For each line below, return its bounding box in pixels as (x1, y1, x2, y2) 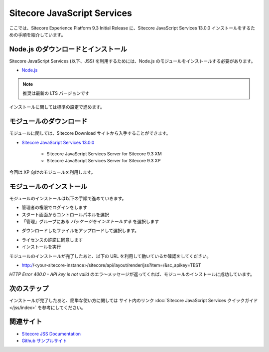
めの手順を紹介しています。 (9, 31, 66, 37)
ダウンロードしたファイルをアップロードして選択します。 (21, 228, 139, 234)
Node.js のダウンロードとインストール (9, 45, 127, 53)
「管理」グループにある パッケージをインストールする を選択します (21, 218, 159, 224)
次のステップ (9, 285, 49, 293)
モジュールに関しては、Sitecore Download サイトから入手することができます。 (9, 130, 171, 136)
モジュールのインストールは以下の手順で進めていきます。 (9, 195, 127, 201)
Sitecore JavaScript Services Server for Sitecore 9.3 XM (46, 151, 162, 157)
